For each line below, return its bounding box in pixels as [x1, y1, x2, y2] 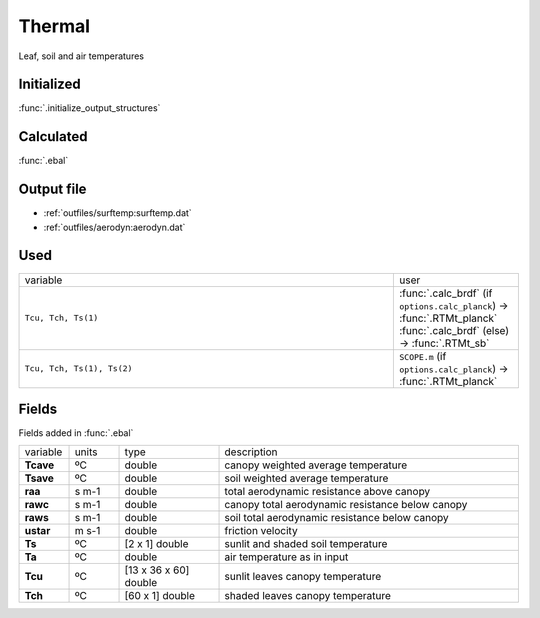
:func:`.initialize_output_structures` [18, 102, 161, 114]
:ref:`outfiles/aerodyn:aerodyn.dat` [43, 221, 186, 233]
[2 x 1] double [124, 537, 189, 551]
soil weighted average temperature [224, 471, 389, 485]
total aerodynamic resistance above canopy [224, 485, 431, 499]
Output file [18, 181, 87, 198]
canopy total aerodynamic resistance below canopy [224, 498, 468, 512]
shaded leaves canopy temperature [224, 589, 392, 603]
